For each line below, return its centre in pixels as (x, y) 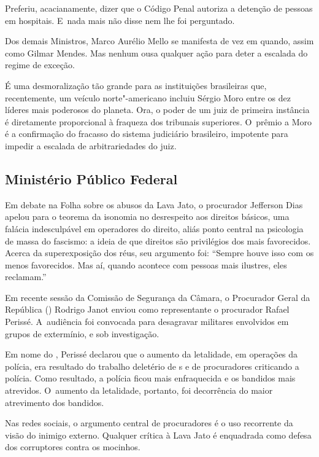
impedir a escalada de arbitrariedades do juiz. (91, 145)
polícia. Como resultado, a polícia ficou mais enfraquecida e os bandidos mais (150, 378)
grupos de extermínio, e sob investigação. (82, 333)
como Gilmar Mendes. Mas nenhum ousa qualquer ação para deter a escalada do (156, 53)
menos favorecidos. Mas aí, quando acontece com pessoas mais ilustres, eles (146, 264)
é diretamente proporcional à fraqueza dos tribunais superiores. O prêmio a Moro (159, 121)
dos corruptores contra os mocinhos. (73, 447)
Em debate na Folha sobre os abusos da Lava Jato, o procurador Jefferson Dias (154, 204)
